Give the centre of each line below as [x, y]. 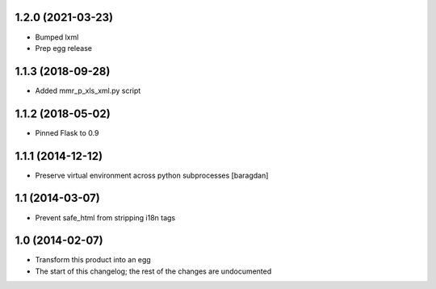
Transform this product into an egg [93, 260]
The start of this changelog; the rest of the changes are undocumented [153, 271]
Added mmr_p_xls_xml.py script [88, 90]
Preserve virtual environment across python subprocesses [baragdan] [152, 175]
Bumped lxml [57, 37]
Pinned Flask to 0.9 [67, 132]
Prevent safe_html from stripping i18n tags [105, 217]
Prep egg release [64, 48]
